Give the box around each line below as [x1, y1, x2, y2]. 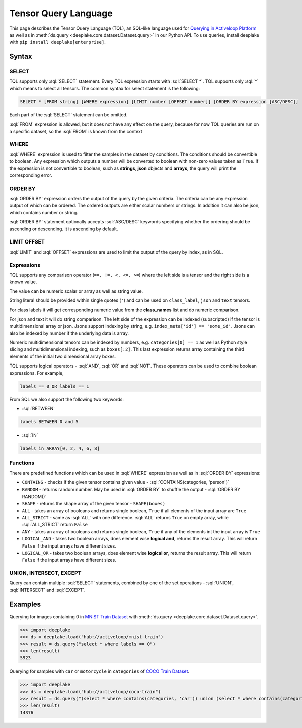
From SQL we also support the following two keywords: [9, 396, 124, 402]
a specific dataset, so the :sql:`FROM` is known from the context [9, 128, 143, 134]
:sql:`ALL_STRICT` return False [22, 522, 88, 528]
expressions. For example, [9, 370, 64, 376]
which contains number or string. [9, 209, 78, 215]
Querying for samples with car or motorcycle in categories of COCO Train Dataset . [9, 668, 190, 674]
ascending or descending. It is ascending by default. [9, 226, 118, 232]
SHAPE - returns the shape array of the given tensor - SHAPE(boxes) [22, 501, 166, 507]
